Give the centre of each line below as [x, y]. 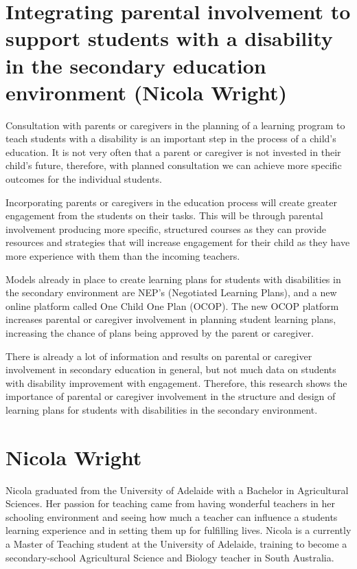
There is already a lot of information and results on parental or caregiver [159, 356]
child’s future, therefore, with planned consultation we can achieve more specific [174, 165]
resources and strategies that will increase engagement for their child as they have [178, 242]
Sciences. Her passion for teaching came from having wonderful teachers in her [171, 503]
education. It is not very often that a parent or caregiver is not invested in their [173, 152]
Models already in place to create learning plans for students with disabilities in [173, 279]
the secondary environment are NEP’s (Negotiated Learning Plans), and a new [171, 292]
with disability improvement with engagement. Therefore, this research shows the [176, 382]
